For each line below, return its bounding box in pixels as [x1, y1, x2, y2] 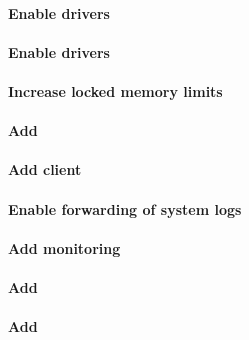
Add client [8, 159, 82, 180]
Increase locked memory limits [8, 80, 223, 101]
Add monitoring [8, 237, 121, 258]
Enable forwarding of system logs [8, 198, 242, 219]
